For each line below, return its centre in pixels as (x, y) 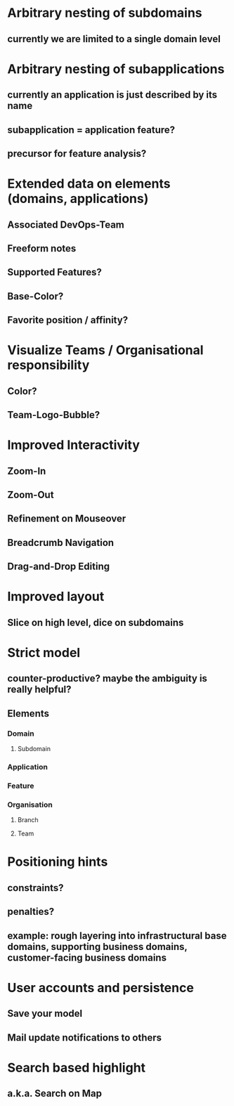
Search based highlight (77, 1068)
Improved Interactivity (74, 445)
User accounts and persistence (101, 988)
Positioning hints (58, 862)
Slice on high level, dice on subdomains (96, 622)
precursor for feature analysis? (77, 154)
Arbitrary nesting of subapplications (116, 69)
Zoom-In (27, 471)
